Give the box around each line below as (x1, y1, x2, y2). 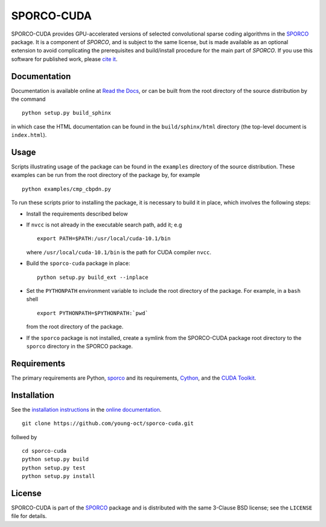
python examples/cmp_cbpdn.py (22, 185, 112, 193)
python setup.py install (22, 473, 95, 480)
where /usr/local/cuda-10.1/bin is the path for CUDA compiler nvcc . (26, 248, 211, 256)
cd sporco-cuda (22, 447, 67, 454)
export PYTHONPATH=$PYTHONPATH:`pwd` (37, 310, 149, 316)
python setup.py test (22, 464, 86, 471)
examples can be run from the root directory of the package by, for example (11, 171, 200, 179)
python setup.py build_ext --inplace (37, 273, 149, 281)
